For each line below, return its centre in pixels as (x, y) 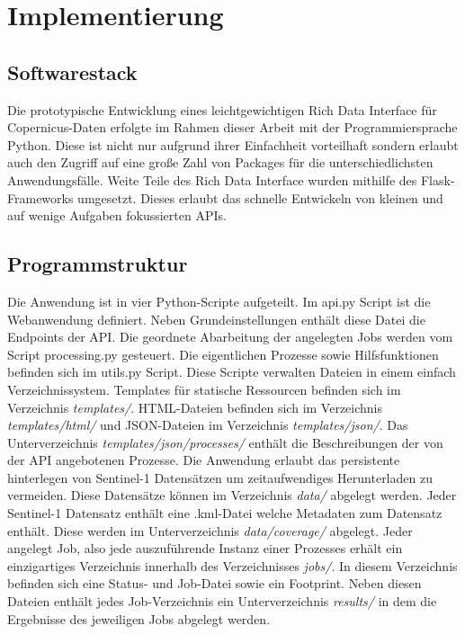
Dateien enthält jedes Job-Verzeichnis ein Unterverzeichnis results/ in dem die (222, 601)
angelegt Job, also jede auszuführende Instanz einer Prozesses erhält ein (205, 548)
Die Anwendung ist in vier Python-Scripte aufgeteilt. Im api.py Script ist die (219, 301)
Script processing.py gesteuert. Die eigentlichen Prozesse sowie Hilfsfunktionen (223, 354)
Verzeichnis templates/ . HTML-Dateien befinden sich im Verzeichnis (195, 407)
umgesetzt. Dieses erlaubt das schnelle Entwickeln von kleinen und (260, 197)
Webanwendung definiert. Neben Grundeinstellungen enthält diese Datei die (216, 319)
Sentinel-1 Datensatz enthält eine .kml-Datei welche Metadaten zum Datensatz (225, 513)
